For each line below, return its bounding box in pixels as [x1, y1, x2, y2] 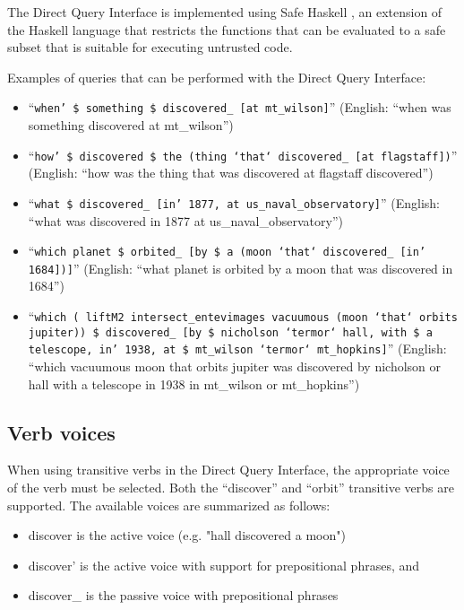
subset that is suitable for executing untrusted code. [7, 38, 293, 57]
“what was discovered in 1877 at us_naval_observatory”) [28, 211, 343, 230]
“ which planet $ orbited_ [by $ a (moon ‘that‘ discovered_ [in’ [28, 241, 426, 260]
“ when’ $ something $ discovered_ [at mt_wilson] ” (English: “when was [28, 98, 451, 117]
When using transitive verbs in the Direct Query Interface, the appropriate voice [7, 460, 450, 479]
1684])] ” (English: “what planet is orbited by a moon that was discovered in [28, 258, 453, 277]
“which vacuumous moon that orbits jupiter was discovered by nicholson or [28, 357, 442, 375]
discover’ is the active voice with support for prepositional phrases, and [28, 555, 420, 574]
